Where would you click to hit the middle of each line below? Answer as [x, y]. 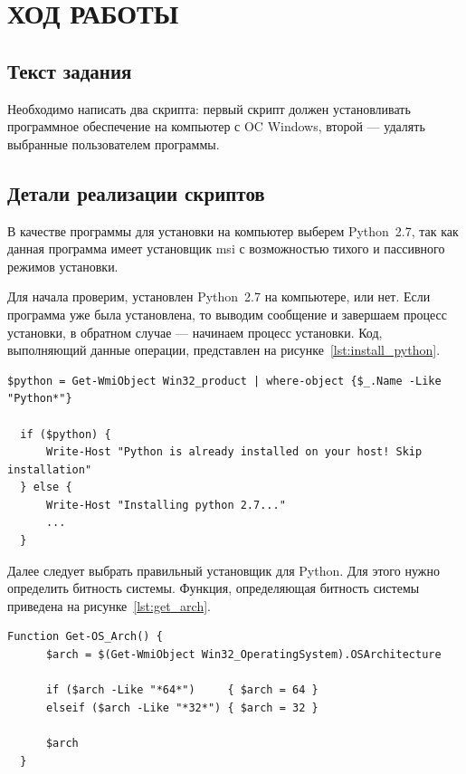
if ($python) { [66, 434]
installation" [50, 469]
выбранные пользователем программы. [114, 143]
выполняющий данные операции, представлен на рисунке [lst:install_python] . [224, 350]
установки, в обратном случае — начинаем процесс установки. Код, [195, 332]
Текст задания [70, 70]
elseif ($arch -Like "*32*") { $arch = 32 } [182, 707]
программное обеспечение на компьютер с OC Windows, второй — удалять [216, 126]
